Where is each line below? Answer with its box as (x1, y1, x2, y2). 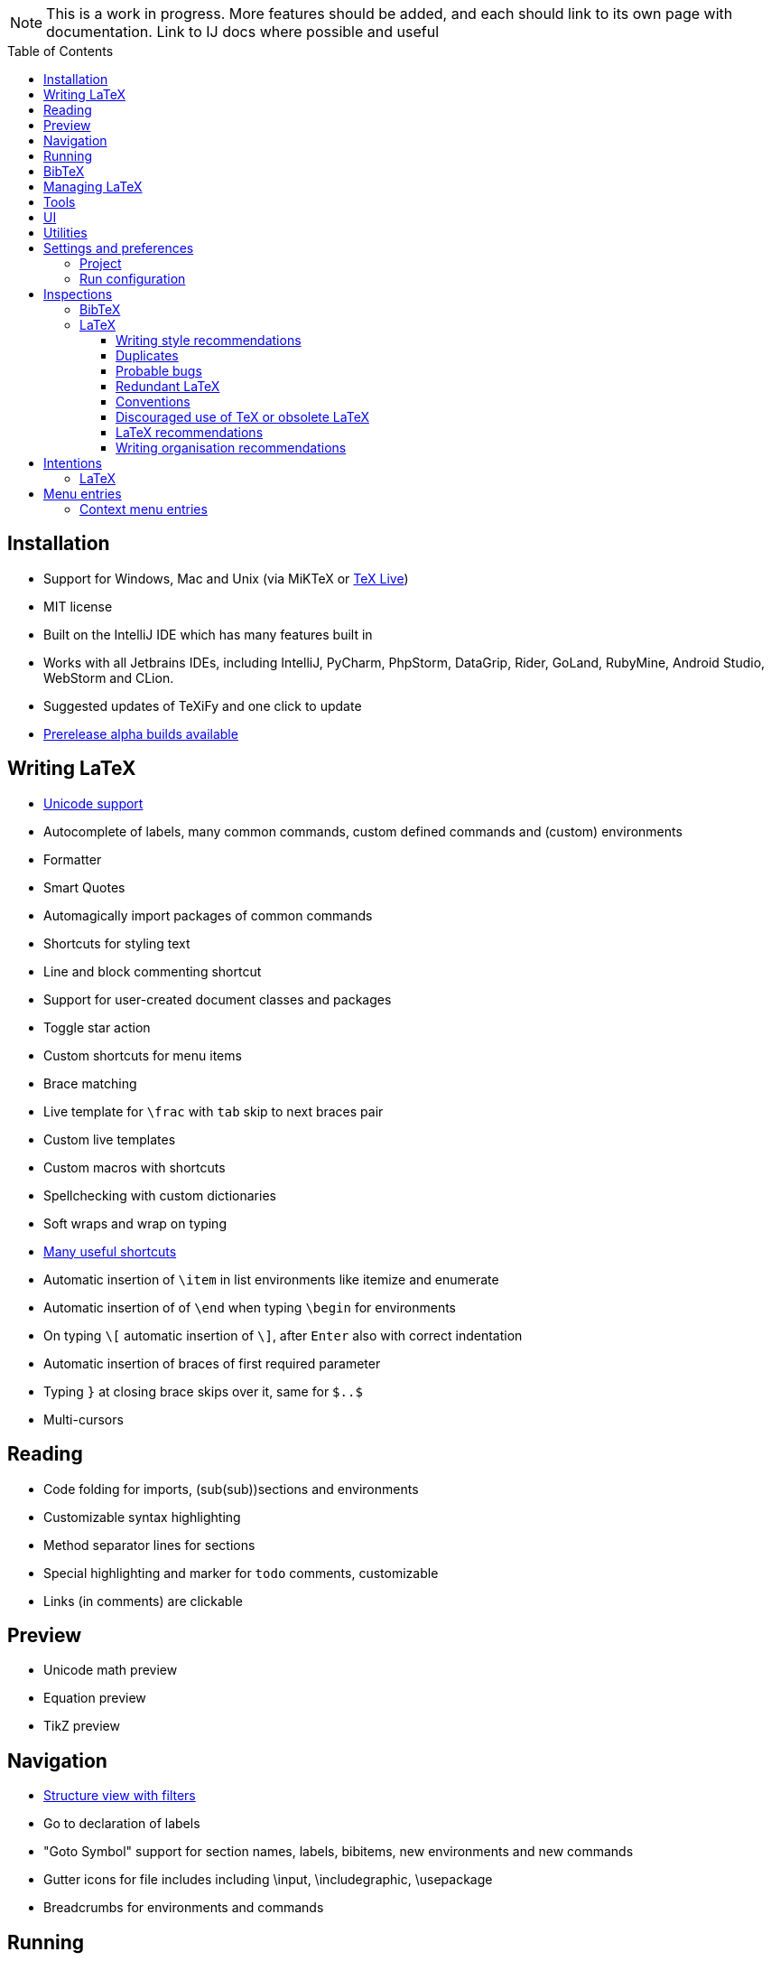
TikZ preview (43, 1718, 120, 1734)
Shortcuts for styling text (43, 935, 190, 951)
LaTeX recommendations (116, 425, 264, 440)
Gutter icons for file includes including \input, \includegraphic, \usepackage (43, 1872, 493, 1888)
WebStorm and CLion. (43, 669, 174, 686)
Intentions (43, 455, 102, 471)
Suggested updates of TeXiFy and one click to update (43, 697, 362, 714)
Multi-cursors (43, 1411, 124, 1427)
